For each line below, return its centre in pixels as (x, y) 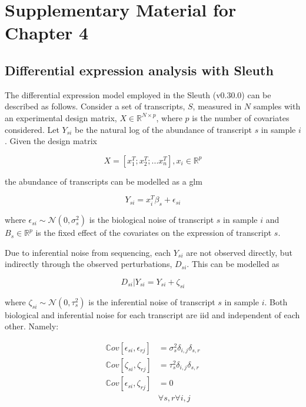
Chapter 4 (47, 33)
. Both (276, 301)
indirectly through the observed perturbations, (89, 264)
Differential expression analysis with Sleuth (139, 70)
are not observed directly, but (239, 252)
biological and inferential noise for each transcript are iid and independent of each (152, 314)
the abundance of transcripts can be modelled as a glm (104, 181)
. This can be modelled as (233, 264)
